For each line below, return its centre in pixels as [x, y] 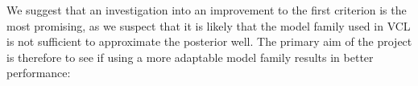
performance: [39, 73]
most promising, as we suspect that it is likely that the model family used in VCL [209, 25]
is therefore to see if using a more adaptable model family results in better [190, 57]
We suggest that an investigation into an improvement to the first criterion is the [207, 10]
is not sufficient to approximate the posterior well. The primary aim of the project [209, 41]
